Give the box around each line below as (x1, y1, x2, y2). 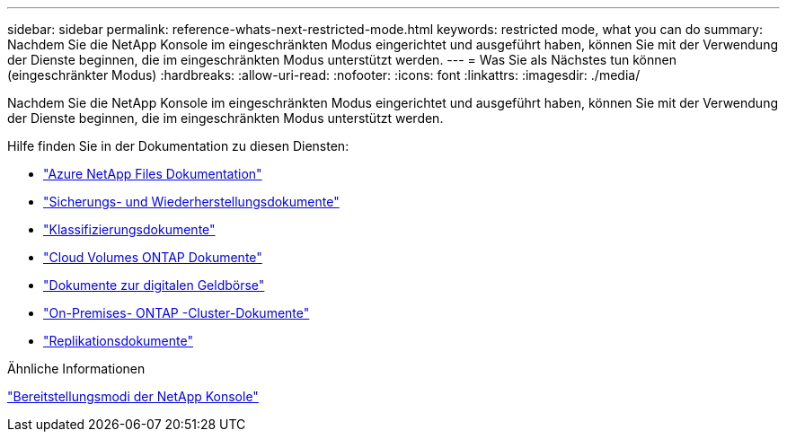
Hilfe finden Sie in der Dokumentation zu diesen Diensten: (7, 138, 349, 154)
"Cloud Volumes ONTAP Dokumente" (43, 250, 262, 265)
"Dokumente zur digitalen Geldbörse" (43, 277, 265, 293)
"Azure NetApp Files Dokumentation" (43, 166, 262, 181)
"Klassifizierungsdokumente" (43, 222, 216, 237)
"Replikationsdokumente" (43, 333, 193, 348)
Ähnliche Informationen (7, 361, 146, 376)
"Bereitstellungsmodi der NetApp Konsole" (7, 389, 259, 404)
